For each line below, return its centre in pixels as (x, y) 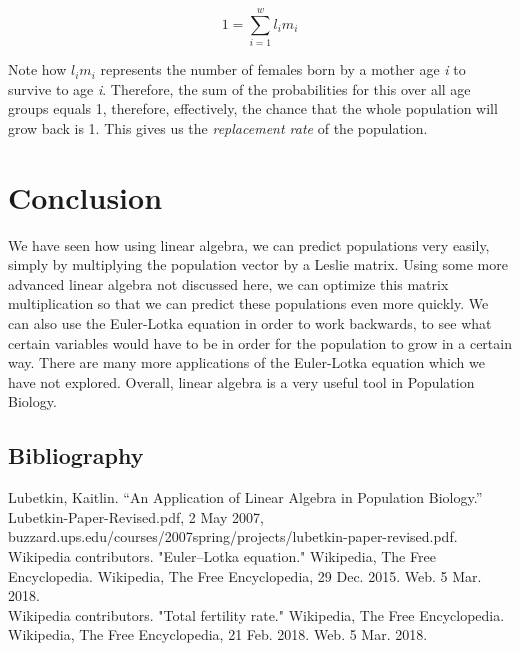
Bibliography (76, 455)
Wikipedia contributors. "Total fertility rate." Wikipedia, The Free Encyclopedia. (256, 614)
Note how (37, 69)
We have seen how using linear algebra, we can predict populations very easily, (249, 244)
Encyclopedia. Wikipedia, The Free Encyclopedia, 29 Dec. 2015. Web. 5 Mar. (245, 575)
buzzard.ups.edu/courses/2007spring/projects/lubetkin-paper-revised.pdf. (233, 536)
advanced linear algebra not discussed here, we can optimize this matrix (228, 283)
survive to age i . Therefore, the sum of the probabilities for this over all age (239, 88)
